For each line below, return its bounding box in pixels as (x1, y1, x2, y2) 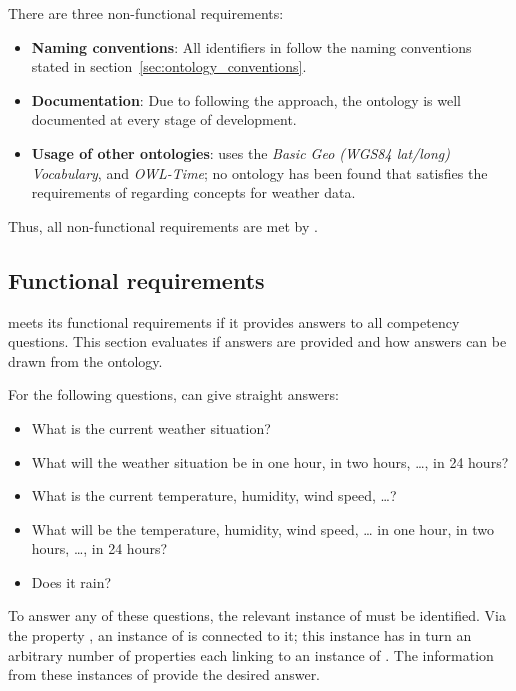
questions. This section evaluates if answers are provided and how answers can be (8, 331, 507, 352)
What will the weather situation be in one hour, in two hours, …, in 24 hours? (31, 451, 509, 472)
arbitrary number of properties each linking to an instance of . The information (8, 644, 494, 665)
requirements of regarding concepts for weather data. (31, 182, 356, 203)
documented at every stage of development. (31, 109, 297, 130)
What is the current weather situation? (31, 417, 271, 438)
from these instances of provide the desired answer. (8, 664, 321, 685)
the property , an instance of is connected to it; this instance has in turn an (8, 625, 472, 646)
